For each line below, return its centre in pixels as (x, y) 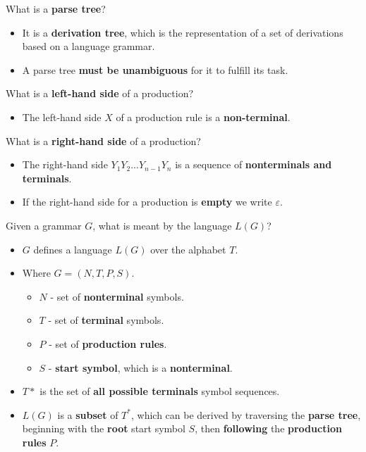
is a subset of (88, 414)
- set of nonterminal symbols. (117, 296)
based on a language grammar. (89, 46)
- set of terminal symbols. (106, 320)
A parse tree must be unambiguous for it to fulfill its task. (155, 69)
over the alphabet (188, 249)
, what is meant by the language (162, 225)
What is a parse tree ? (56, 8)
